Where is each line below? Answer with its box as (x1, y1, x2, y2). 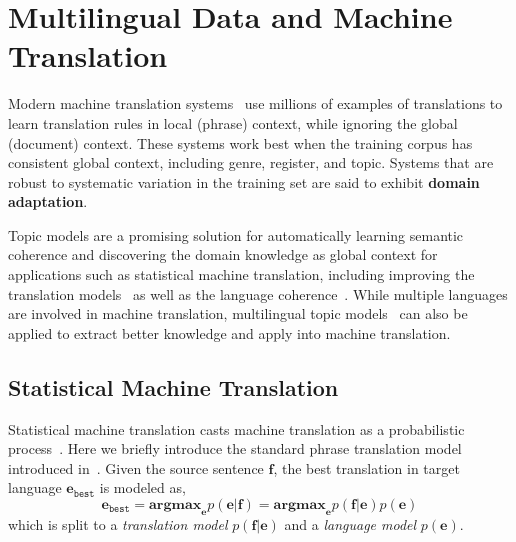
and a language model (284, 513, 417, 534)
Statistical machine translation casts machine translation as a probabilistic (8, 418, 465, 439)
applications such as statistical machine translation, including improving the (8, 264, 475, 285)
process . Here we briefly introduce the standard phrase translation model (8, 438, 462, 459)
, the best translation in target (273, 457, 460, 478)
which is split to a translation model (8, 513, 228, 534)
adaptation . (8, 191, 88, 212)
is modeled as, (99, 477, 186, 498)
